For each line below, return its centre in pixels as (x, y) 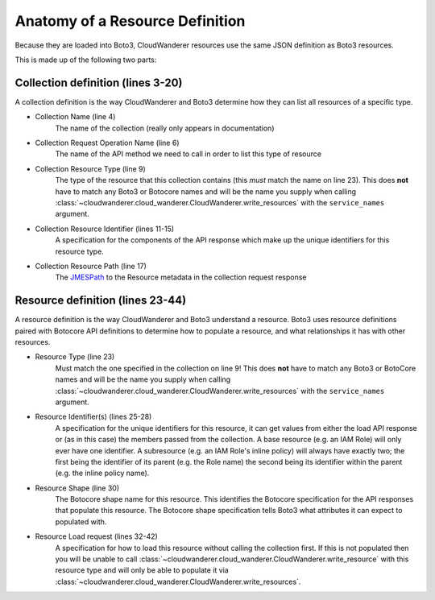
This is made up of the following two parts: (86, 60)
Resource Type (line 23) (75, 357)
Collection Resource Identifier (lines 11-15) (105, 229)
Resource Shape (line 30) (77, 488)
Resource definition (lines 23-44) (101, 301)
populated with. (81, 521)
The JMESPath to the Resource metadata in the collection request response (181, 277)
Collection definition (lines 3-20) (99, 83)
